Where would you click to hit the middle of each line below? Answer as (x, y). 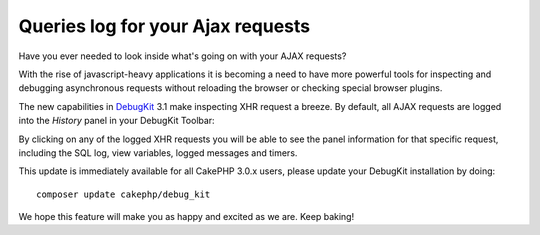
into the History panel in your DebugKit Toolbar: (116, 121)
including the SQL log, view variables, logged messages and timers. (158, 152)
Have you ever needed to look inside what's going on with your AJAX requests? (182, 56)
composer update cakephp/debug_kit (123, 194)
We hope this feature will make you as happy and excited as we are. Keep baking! (186, 217)
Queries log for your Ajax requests (164, 26)
